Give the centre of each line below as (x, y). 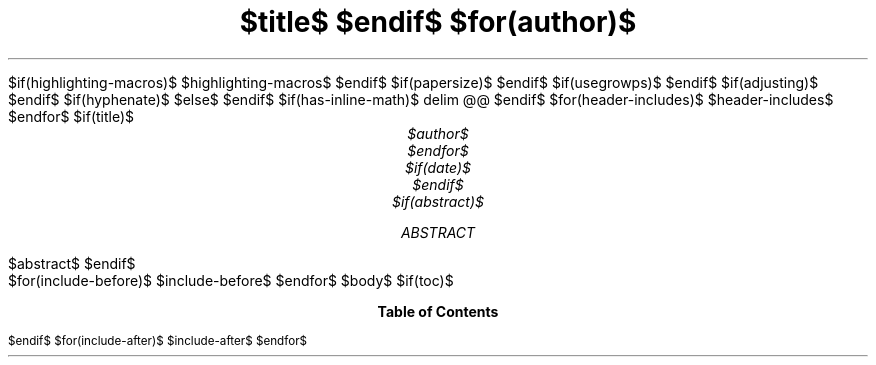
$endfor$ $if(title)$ (71, 116)
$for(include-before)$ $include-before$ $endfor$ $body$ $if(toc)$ (231, 280)
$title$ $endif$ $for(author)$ (438, 22)
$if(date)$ (438, 167)
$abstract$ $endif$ (72, 263)
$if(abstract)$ (438, 201)
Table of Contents (438, 311)
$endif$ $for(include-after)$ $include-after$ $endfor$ (158, 340)
